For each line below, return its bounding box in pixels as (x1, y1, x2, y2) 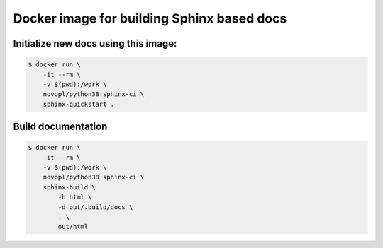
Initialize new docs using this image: (13, 37, 177, 49)
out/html (57, 223, 89, 231)
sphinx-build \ (43, 183, 96, 191)
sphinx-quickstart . (43, 100, 115, 108)
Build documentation (13, 121, 108, 133)
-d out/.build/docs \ (57, 203, 133, 211)
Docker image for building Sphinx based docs (13, 11, 287, 26)
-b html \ (57, 193, 92, 201)
